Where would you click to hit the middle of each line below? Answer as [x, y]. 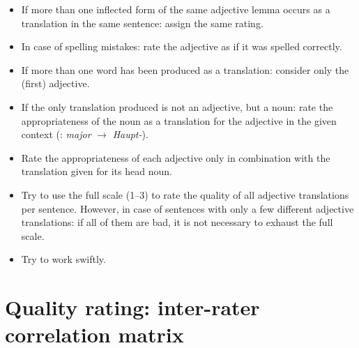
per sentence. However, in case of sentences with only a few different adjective [188, 208]
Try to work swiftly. [63, 259]
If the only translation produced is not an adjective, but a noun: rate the [177, 106]
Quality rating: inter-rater [132, 307]
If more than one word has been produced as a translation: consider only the [185, 69]
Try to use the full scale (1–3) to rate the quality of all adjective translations [185, 194]
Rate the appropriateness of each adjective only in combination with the [176, 157]
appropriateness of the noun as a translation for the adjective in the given [179, 120]
